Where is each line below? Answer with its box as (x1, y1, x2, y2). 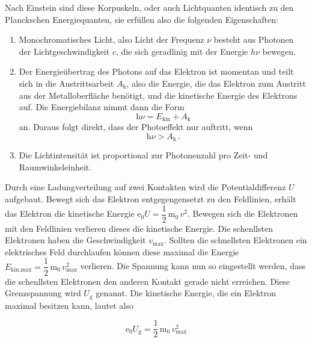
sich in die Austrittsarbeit (19, 76, 114, 89)
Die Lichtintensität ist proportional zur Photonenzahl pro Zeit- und (19, 149, 268, 161)
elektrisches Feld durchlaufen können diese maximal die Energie (5, 245, 239, 258)
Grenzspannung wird (5, 287, 81, 299)
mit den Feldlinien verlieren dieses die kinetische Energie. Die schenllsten (5, 222, 273, 234)
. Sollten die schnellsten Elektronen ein (164, 234, 307, 246)
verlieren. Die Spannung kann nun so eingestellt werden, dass (80, 260, 305, 272)
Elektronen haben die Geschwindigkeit (5, 234, 146, 246)
